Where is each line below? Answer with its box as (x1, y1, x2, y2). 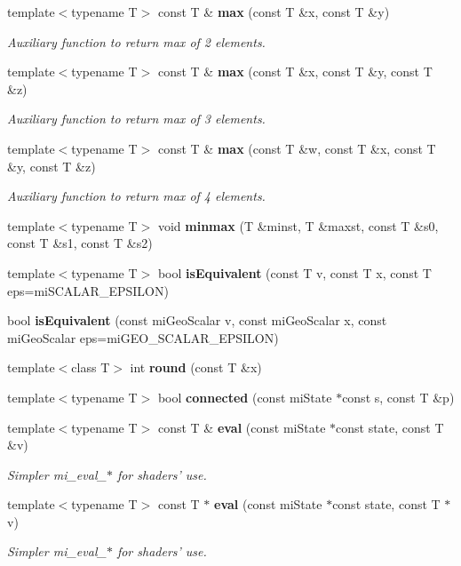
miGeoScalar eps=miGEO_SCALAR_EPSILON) (7, 328, 279, 347)
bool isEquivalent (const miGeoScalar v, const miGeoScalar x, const (7, 311, 387, 330)
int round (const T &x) (130, 358, 262, 377)
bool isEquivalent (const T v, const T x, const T (157, 263, 432, 282)
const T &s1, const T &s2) (7, 234, 153, 252)
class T (71, 358, 110, 377)
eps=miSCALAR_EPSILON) (7, 281, 169, 299)
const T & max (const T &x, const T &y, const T (157, 62, 433, 81)
